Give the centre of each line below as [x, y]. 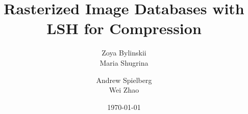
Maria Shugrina [124, 62]
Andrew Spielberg [124, 80]
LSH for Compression [124, 28]
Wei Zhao [124, 90]
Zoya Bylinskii [124, 53]
